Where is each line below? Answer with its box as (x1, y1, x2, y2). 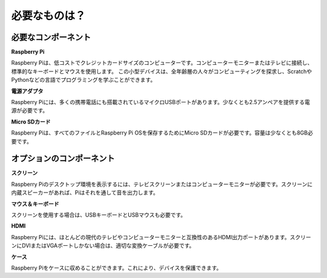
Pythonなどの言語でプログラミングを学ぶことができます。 (11, 76, 156, 84)
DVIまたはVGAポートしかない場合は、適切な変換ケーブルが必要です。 (21, 242, 195, 250)
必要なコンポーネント (11, 32, 91, 42)
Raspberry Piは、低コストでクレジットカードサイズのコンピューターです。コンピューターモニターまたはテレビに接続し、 (11, 59, 313, 67)
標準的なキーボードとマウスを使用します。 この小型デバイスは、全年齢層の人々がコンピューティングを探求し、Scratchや (11, 67, 312, 75)
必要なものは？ (11, 9, 86, 22)
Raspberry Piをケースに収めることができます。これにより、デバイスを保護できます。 (11, 264, 222, 271)
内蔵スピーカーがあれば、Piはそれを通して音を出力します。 (11, 189, 159, 196)
